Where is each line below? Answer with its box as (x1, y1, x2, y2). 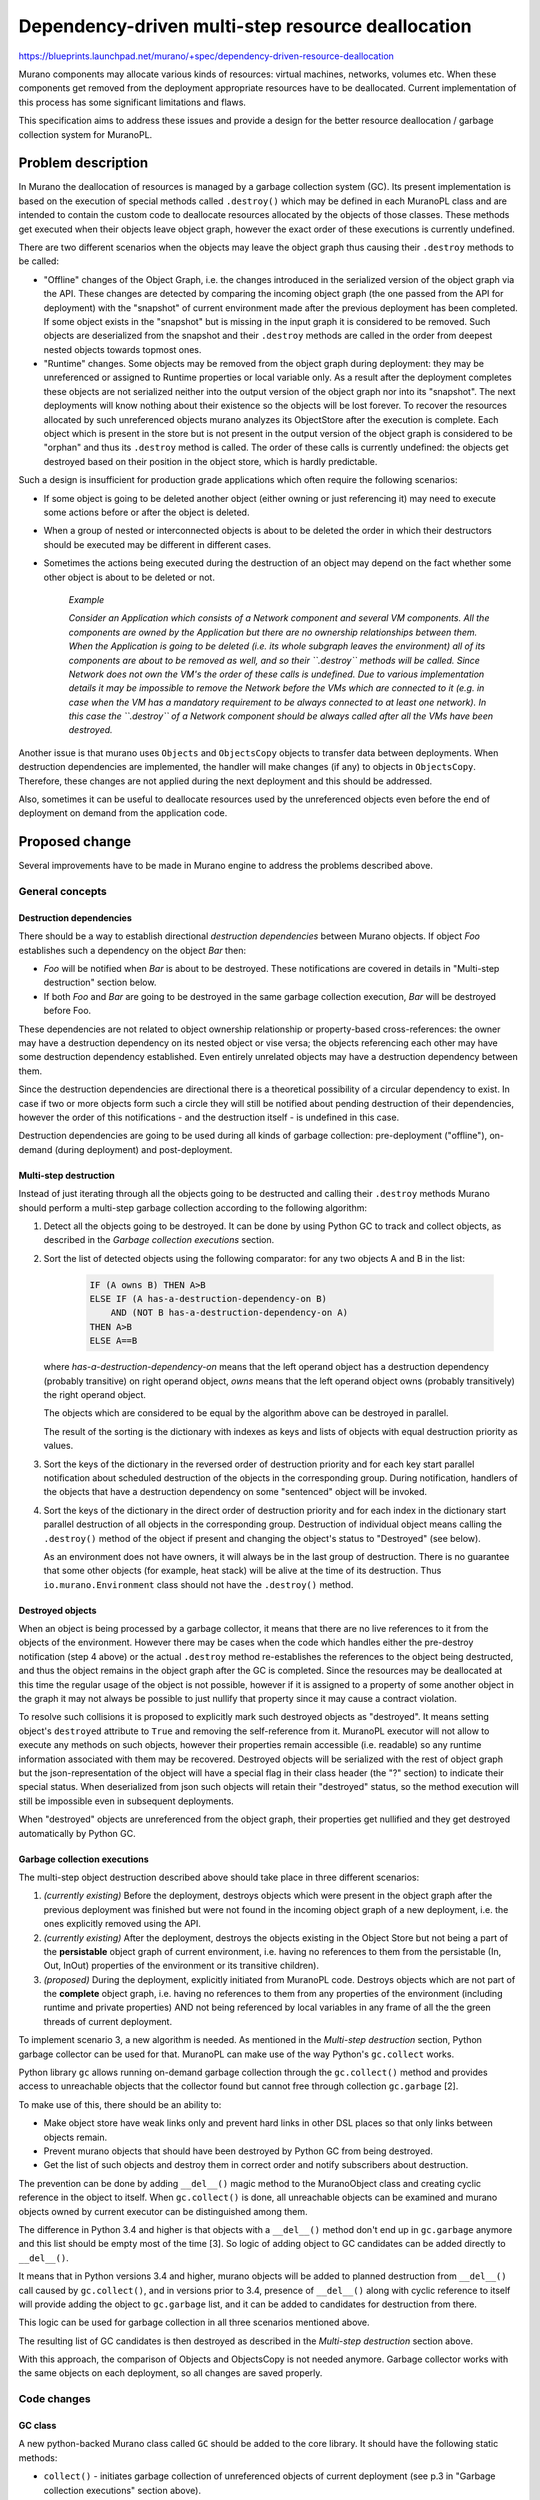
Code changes (18, 2392, 91, 2406)
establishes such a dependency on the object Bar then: (18, 944, 247, 956)
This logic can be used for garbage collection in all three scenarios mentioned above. (18, 2316, 370, 2329)
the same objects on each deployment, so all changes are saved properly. (18, 2367, 323, 2379)
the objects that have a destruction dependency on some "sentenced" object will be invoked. (43, 1486, 428, 1498)
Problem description (18, 155, 149, 172)
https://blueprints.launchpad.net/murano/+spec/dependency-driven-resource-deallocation (18, 50, 395, 62)
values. (43, 1440, 74, 1452)
